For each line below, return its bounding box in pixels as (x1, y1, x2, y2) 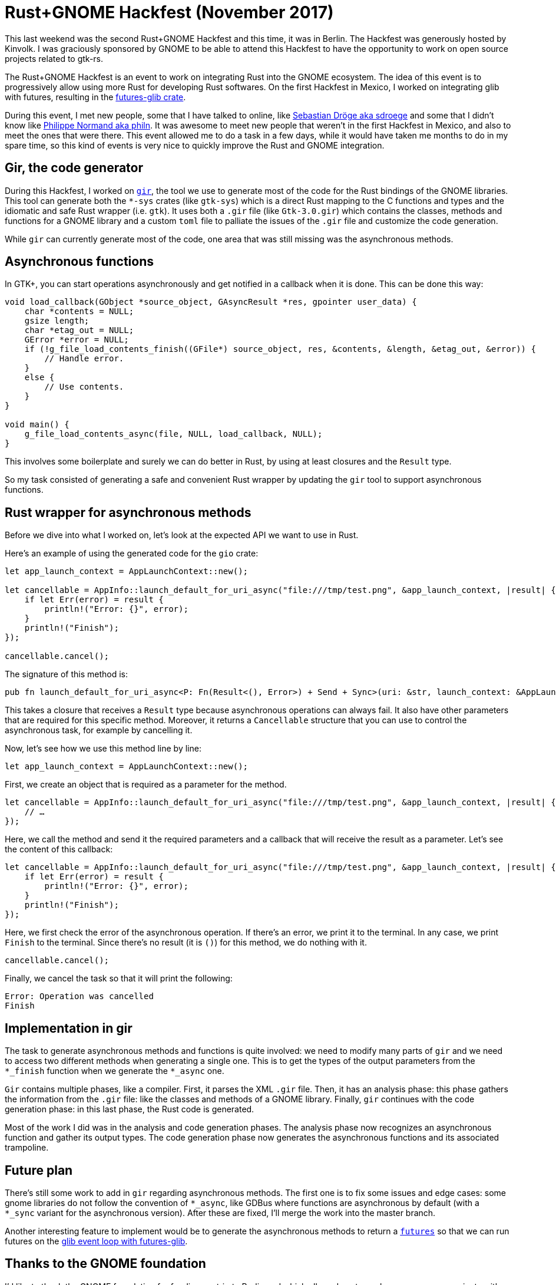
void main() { (5, 420, 69, 430)
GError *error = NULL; (24, 335, 129, 345)
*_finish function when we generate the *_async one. (5, 1066, 224, 1076)
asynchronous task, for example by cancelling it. (5, 725, 193, 736)
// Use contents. (44, 382, 124, 392)
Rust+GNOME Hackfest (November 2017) (5, 2, 334, 22)
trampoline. (5, 1142, 49, 1153)
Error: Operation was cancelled (5, 991, 154, 1001)
